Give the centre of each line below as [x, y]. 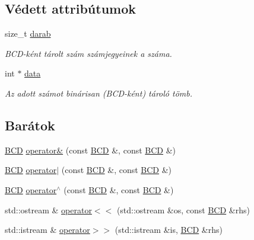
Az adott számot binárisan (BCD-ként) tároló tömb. [99, 93]
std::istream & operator [47, 230]
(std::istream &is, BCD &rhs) [169, 230]
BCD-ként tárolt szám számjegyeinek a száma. [88, 53]
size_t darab [28, 33]
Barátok [30, 125]
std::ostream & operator [48, 209]
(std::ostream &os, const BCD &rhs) [183, 209]
